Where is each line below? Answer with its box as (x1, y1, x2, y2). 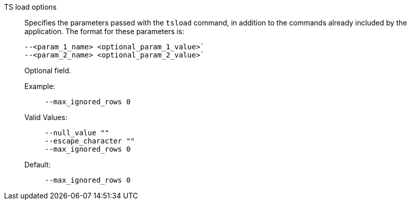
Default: (24, 160, 51, 169)
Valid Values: (24, 113, 68, 122)
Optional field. (24, 66, 71, 75)
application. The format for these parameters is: (24, 27, 185, 36)
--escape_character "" (45, 137, 135, 145)
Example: (24, 82, 55, 91)
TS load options (4, 3, 57, 11)
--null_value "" (45, 129, 109, 137)
